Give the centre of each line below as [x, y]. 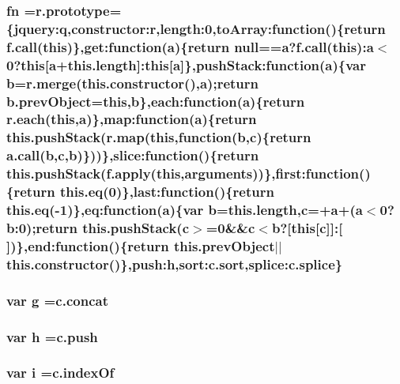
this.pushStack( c [136, 227]
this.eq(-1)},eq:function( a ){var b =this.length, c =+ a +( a [185, 210]
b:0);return [42, 227]
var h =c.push [52, 336]
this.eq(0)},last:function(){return [167, 192]
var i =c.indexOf [60, 373]
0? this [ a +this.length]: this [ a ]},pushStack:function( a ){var [186, 64]
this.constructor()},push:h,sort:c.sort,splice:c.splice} [175, 264]
